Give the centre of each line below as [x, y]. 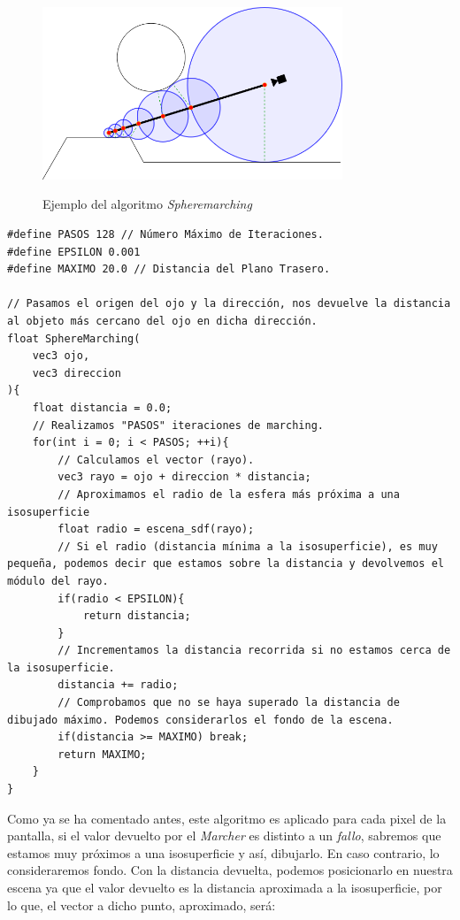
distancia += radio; [118, 685]
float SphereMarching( [74, 338]
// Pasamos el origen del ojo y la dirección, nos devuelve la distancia [229, 304]
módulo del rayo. [58, 581]
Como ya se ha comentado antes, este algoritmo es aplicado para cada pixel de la [227, 818]
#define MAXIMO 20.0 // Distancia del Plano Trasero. [169, 269]
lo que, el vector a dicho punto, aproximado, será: [142, 905]
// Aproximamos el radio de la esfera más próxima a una [229, 494]
